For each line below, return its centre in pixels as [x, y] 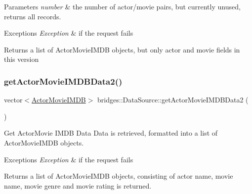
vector [13, 100]
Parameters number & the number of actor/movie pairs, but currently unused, [122, 6]
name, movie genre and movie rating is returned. [78, 185]
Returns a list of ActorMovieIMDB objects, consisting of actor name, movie [119, 176]
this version [21, 59]
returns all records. [33, 16]
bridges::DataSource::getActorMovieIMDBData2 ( [173, 100]
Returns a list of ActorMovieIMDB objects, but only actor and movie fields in [122, 49]
